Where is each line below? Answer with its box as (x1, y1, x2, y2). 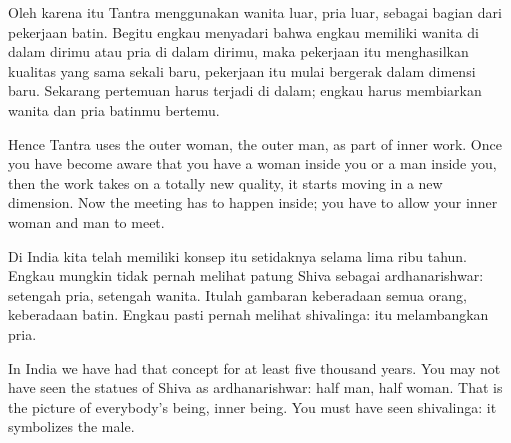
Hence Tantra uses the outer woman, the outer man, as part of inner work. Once (8, 133, 502, 154)
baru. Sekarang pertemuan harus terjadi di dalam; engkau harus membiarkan (8, 80, 482, 101)
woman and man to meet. (8, 211, 165, 232)
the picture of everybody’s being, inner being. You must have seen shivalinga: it (8, 396, 497, 417)
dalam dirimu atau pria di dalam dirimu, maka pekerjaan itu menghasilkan (8, 41, 469, 62)
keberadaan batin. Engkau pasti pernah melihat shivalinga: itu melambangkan (8, 304, 489, 325)
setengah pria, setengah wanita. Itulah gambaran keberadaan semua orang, (8, 284, 467, 305)
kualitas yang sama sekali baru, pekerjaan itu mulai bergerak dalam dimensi (8, 60, 476, 81)
